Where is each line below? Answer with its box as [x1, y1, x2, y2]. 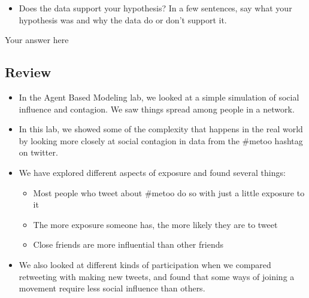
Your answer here [5, 34, 69, 46]
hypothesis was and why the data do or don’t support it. [19, 13, 227, 26]
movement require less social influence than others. [19, 282, 205, 294]
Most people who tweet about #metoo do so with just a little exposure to [33, 186, 305, 199]
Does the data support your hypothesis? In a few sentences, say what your [19, 2, 292, 14]
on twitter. [19, 146, 58, 159]
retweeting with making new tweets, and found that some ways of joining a [19, 270, 295, 282]
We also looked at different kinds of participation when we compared [19, 258, 271, 270]
